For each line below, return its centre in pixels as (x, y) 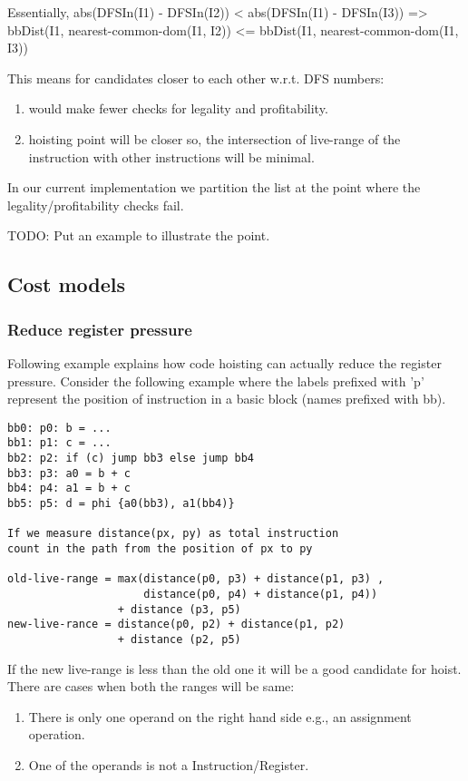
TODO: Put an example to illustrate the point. (139, 235)
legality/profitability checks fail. (96, 205)
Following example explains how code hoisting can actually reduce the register (224, 362)
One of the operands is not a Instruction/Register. (169, 764)
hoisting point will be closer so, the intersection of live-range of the (214, 138)
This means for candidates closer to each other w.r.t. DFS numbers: (196, 78)
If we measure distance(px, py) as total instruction (173, 534)
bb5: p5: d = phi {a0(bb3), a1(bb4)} (121, 503)
